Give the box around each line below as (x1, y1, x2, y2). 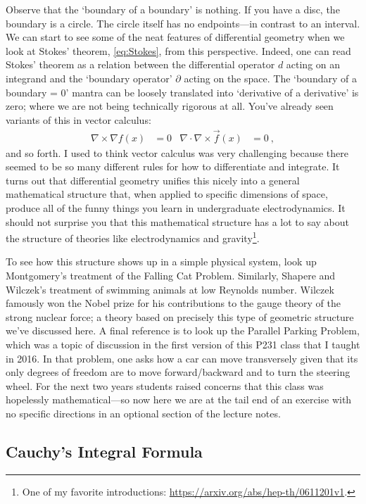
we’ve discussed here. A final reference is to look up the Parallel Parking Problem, (6, 323, 360, 338)
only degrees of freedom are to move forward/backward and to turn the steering (6, 365, 351, 379)
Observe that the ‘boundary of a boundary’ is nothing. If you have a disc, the (6, 2, 340, 16)
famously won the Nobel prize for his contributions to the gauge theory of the (6, 296, 341, 310)
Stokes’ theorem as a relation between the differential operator (6, 57, 275, 72)
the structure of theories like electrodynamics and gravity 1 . (6, 229, 260, 245)
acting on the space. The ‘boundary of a (184, 70, 357, 85)
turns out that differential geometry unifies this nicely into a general (6, 172, 300, 187)
